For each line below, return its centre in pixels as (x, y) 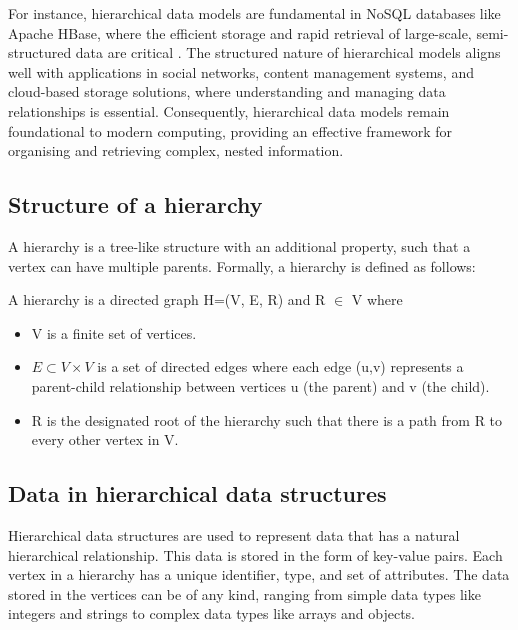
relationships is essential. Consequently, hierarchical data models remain (229, 110)
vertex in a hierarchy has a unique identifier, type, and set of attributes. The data (259, 574)
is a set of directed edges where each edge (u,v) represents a (280, 366)
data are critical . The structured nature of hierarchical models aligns (288, 52)
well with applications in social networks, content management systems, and (241, 71)
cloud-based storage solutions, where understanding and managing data (227, 91)
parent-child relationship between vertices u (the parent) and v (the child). (260, 385)
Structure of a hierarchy (135, 204)
